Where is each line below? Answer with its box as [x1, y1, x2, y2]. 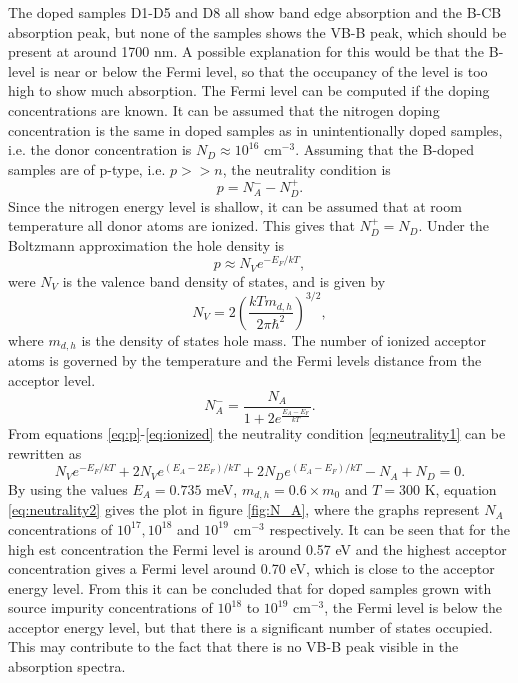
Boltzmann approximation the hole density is [8, 234, 285, 255]
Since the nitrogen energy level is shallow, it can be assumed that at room [8, 195, 462, 216]
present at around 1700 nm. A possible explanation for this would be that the [8, 41, 485, 62]
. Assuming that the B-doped [295, 139, 475, 160]
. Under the [418, 215, 489, 236]
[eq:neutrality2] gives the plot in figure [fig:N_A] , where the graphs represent [8, 499, 480, 520]
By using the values [8, 478, 128, 499]
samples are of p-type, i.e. [8, 158, 166, 179]
